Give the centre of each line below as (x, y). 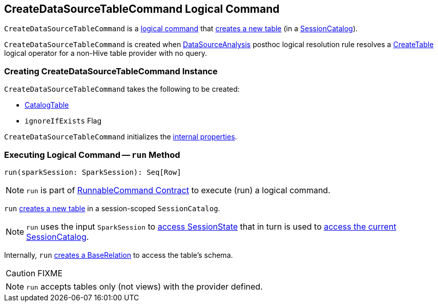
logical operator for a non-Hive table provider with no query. (106, 53)
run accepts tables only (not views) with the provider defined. (144, 286)
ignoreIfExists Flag (63, 121)
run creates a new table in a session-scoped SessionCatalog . (112, 208)
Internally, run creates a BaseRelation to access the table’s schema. (119, 255)
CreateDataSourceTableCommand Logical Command (142, 9)
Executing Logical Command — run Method (92, 155)
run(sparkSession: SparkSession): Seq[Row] (93, 172)
